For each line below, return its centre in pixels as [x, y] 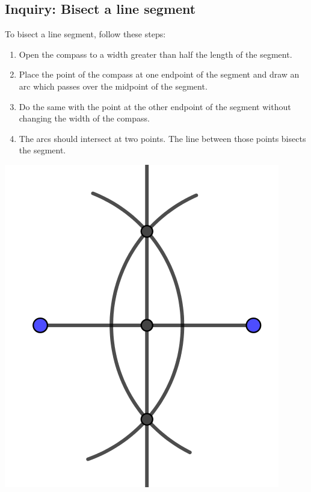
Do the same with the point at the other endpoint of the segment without [155, 106]
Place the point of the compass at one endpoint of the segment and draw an [159, 74]
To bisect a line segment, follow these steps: [85, 34]
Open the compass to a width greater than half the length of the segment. [155, 54]
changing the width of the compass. [84, 118]
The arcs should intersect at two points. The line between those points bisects [162, 138]
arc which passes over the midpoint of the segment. [113, 86]
